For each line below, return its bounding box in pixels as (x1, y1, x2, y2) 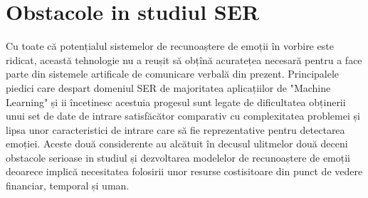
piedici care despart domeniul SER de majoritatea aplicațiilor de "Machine (6, 80, 331, 95)
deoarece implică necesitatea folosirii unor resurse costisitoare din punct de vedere (6, 164, 363, 179)
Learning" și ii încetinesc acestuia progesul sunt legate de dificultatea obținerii (6, 94, 346, 109)
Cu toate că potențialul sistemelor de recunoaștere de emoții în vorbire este (6, 38, 334, 53)
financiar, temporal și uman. (6, 178, 130, 193)
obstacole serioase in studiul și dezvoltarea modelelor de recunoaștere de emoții (6, 150, 350, 165)
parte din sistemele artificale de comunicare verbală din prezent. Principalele (6, 66, 340, 81)
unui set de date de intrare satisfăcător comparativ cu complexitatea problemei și (6, 108, 360, 123)
